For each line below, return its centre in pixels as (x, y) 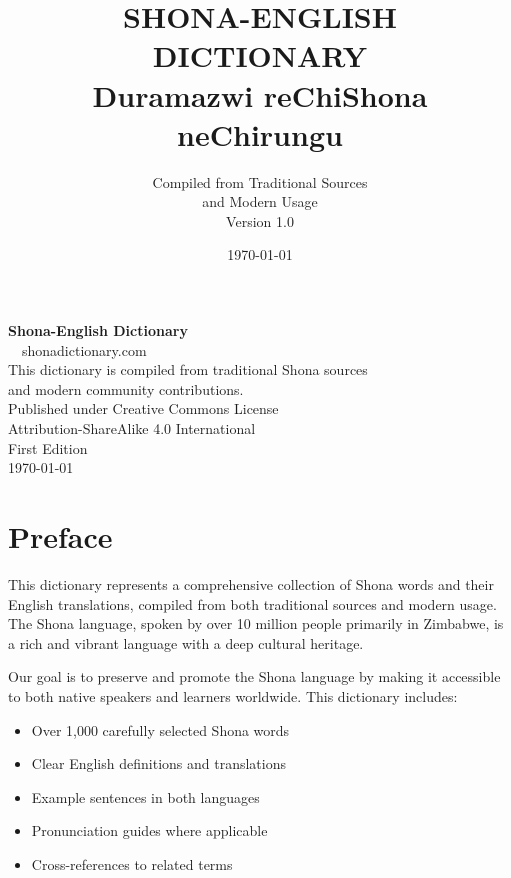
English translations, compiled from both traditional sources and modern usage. (252, 603)
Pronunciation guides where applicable (149, 830)
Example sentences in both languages (145, 796)
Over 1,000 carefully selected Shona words (160, 729)
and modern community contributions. (126, 388)
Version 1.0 (260, 220)
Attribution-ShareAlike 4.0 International (132, 428)
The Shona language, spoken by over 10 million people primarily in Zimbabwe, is (256, 623)
